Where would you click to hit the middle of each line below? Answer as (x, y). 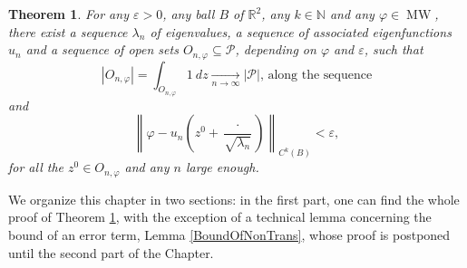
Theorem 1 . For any (68, 14)
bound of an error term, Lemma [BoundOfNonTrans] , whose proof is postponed (229, 234)
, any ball (189, 14)
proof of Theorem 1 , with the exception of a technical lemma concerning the (220, 217)
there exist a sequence (68, 31)
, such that (394, 49)
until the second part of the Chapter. (111, 252)
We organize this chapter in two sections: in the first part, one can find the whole (234, 199)
